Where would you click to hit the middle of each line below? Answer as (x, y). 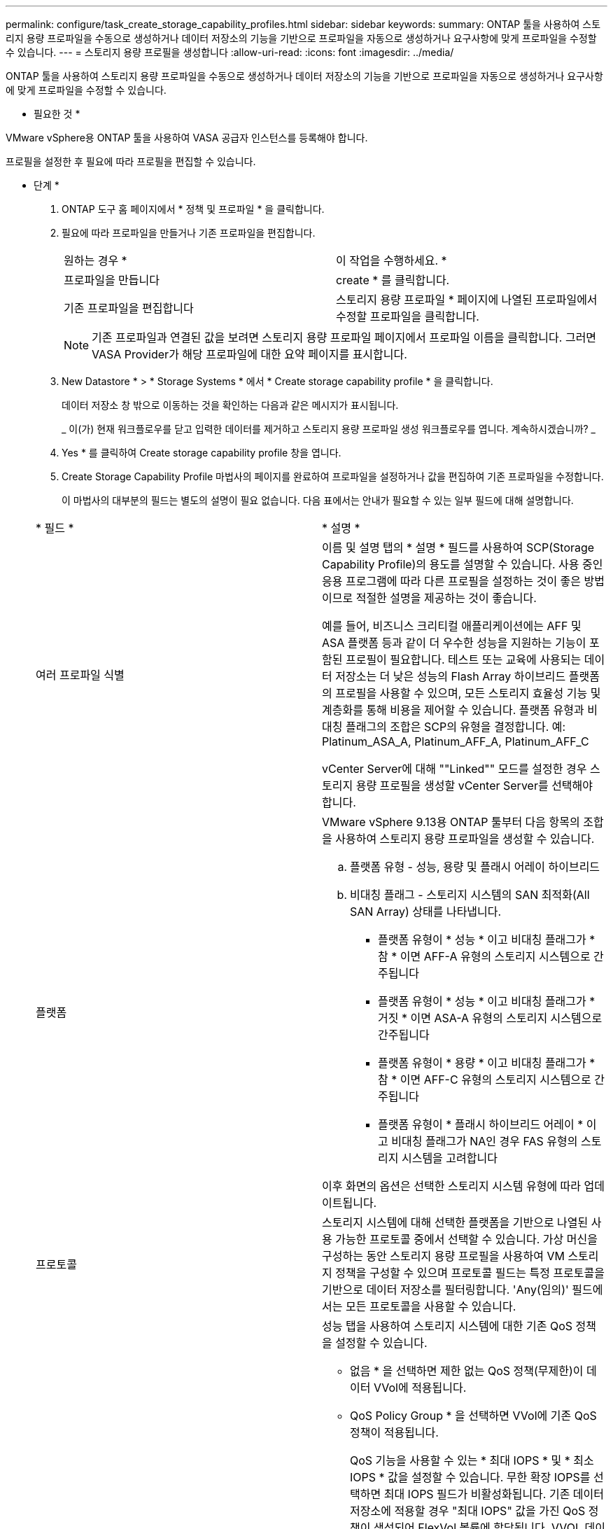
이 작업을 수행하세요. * (392, 260)
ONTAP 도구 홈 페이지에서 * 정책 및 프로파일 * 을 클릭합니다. (193, 209)
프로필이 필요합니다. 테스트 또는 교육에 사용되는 (463, 659)
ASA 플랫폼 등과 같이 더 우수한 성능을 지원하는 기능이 (454, 643)
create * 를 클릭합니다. (393, 280)
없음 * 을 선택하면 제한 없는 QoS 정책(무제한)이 (467, 1371)
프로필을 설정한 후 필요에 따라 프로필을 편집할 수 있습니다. (131, 161)
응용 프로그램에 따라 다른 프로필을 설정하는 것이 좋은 (452, 581)
